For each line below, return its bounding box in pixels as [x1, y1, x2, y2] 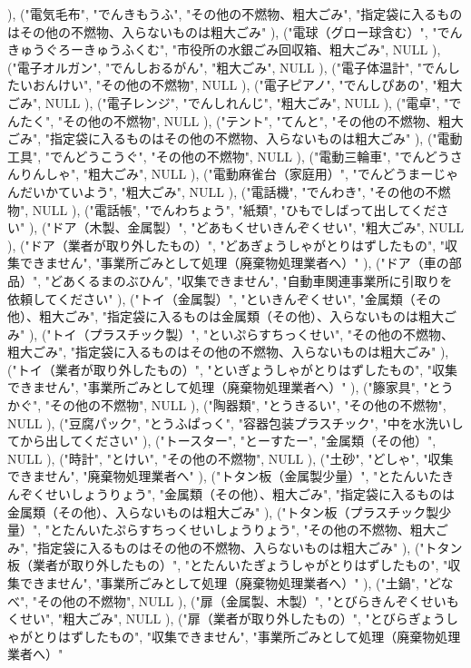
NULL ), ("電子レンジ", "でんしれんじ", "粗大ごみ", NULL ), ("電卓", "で [44, 93, 462, 112]
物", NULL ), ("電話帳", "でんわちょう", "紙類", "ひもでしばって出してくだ [7, 200, 437, 219]
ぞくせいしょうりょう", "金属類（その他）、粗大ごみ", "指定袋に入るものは [19, 485, 456, 504]
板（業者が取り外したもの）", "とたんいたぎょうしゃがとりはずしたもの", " [7, 555, 448, 575]
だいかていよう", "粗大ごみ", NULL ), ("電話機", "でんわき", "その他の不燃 [19, 182, 451, 201]
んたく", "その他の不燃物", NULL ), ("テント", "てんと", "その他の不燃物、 [7, 111, 438, 130]
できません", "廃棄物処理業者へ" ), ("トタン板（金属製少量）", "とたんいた [7, 467, 442, 486]
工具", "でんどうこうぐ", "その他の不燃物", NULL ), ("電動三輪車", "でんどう [7, 146, 450, 165]
